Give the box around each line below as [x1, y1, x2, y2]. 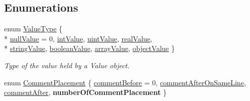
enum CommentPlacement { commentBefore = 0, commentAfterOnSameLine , [4, 77, 246, 87]
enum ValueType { [4, 23, 63, 34]
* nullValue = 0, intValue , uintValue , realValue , [4, 33, 153, 43]
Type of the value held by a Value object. [4, 60, 130, 70]
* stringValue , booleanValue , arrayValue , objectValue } [4, 43, 175, 54]
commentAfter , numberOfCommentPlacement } [4, 87, 167, 97]
